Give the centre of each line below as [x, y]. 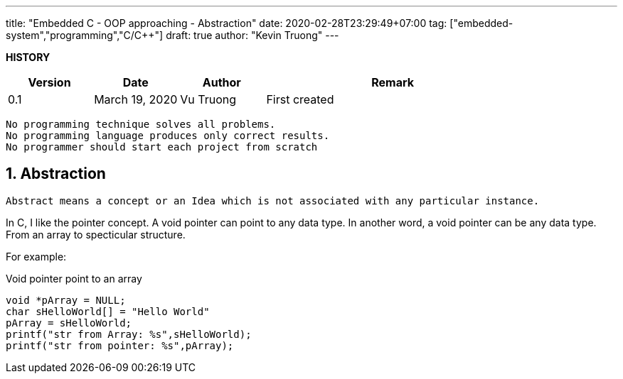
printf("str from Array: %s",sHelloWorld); [129, 334]
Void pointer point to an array [74, 278]
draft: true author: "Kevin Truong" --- [252, 35]
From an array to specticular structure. [96, 234]
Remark [393, 82]
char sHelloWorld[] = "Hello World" [108, 311]
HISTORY [28, 57]
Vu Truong [208, 99]
